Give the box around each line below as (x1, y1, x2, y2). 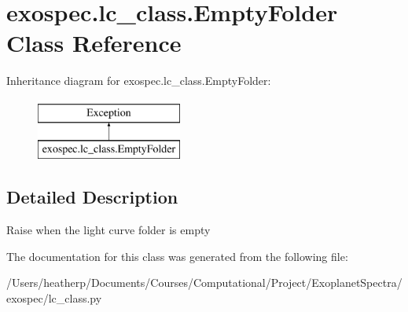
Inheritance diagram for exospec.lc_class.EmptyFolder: (6, 72, 271, 89)
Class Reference (6, 27, 182, 59)
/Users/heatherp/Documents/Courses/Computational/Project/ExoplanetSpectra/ (6, 274, 402, 291)
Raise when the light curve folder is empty (6, 222, 211, 238)
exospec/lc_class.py (6, 290, 102, 306)
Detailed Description (6, 185, 178, 209)
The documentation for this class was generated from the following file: (6, 248, 348, 264)
